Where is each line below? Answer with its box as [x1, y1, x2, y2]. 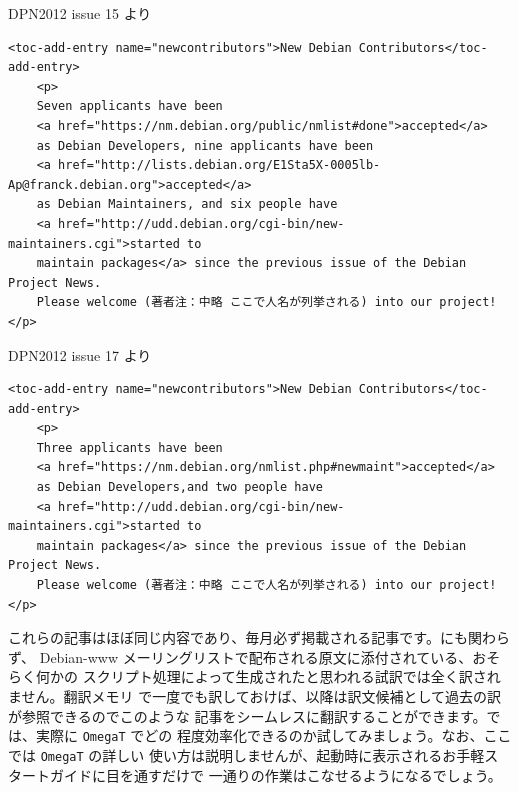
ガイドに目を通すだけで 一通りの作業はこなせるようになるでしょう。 [49, 764, 502, 785]
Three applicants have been [36, 440, 223, 455]
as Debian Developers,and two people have [36, 480, 323, 495]
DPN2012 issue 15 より [8, 3, 152, 23]
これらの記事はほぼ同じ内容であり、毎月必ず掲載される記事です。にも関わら [8, 627, 510, 648]
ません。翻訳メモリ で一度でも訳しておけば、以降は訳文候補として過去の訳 [8, 686, 501, 706]
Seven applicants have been [36, 99, 223, 114]
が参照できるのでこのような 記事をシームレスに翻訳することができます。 [8, 705, 487, 726]
